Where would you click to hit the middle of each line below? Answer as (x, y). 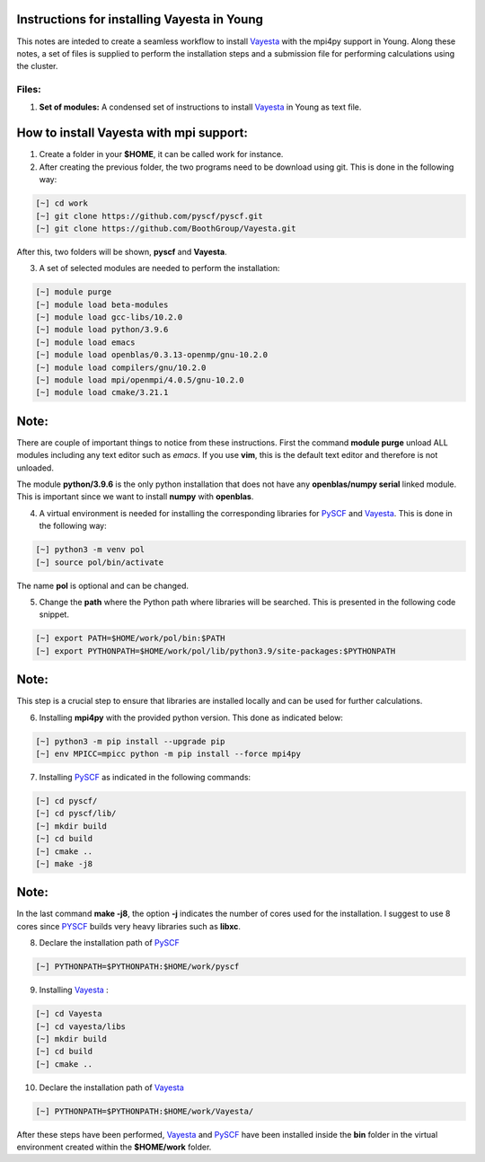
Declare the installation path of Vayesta (111, 1087)
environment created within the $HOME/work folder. (114, 1147)
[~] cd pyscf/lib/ (76, 814)
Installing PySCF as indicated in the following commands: (145, 777)
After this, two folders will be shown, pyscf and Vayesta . (122, 251)
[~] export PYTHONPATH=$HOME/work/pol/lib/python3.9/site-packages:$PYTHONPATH (216, 651)
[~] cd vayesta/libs (80, 1026)
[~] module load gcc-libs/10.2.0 (109, 317)
